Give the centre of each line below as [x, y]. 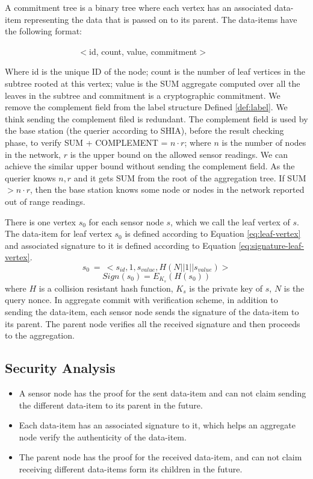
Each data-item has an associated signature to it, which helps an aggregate [157, 425]
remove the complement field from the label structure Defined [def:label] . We [146, 107]
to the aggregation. [40, 335]
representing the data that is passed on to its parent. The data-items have [160, 19]
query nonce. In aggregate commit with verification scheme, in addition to [141, 300]
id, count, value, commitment [143, 51]
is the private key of [226, 288]
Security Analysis [60, 368]
